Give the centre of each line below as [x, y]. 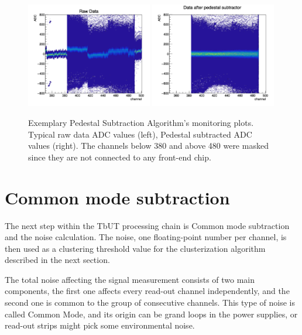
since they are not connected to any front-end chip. [120, 157]
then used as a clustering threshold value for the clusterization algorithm [135, 248]
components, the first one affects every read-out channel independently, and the [147, 291]
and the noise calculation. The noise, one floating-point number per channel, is [146, 237]
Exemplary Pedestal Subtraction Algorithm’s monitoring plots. [141, 122]
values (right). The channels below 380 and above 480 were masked [148, 146]
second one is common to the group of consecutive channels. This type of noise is [150, 302]
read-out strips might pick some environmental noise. [100, 325]
